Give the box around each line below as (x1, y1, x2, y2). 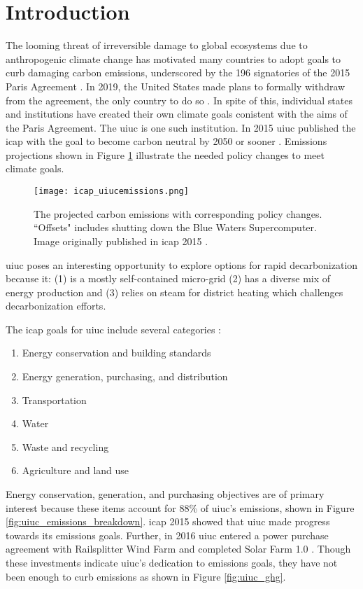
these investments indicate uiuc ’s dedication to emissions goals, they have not (6, 555, 338, 569)
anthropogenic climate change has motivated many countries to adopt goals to (6, 51, 341, 66)
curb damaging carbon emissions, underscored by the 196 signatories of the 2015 (6, 65, 350, 80)
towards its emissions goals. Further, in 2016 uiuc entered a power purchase (6, 527, 329, 542)
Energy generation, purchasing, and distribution (22, 369, 228, 384)
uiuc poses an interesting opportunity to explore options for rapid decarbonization (6, 257, 358, 272)
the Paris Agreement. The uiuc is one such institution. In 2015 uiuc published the (6, 120, 356, 134)
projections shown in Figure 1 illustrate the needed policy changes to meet (6, 147, 325, 162)
